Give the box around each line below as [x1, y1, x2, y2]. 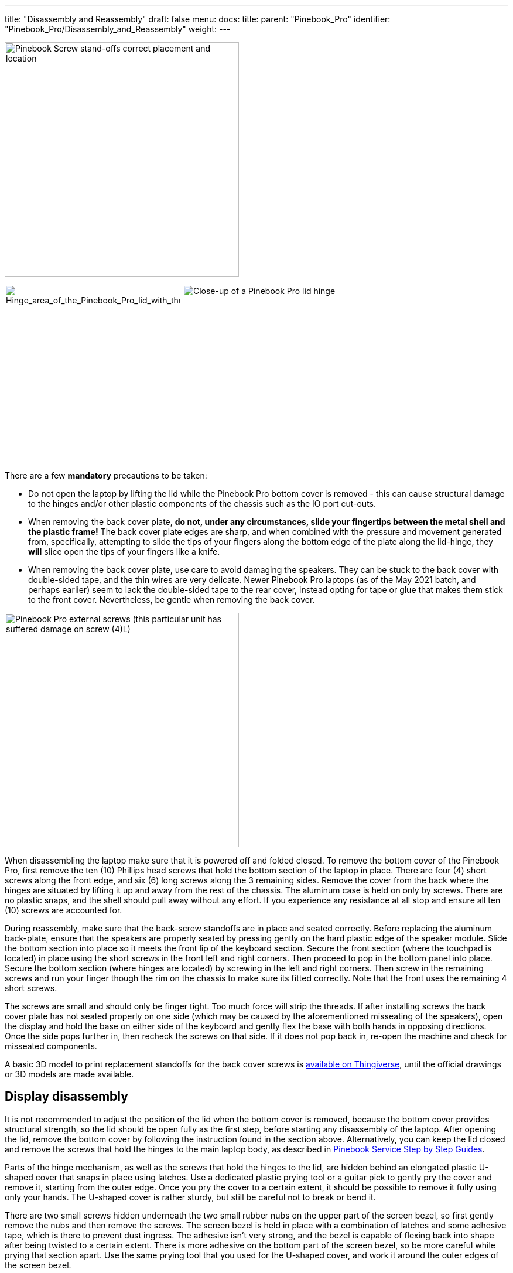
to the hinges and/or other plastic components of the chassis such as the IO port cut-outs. [28, 499, 377, 508]
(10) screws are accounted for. [5, 905, 122, 915]
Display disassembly [5, 1089, 128, 1104]
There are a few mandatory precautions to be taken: [5, 470, 207, 480]
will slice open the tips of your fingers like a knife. [28, 547, 220, 557]
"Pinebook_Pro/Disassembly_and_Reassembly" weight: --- [5, 24, 231, 34]
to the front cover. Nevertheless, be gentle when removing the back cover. [28, 595, 315, 605]
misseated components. [5, 1041, 97, 1051]
